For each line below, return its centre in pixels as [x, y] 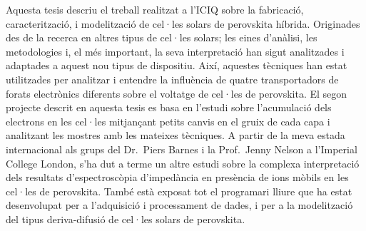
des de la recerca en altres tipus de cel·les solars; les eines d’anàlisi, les [162, 37]
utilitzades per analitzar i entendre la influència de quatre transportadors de [172, 79]
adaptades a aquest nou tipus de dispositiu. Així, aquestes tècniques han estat [177, 65]
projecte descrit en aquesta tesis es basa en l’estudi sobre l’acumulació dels [169, 107]
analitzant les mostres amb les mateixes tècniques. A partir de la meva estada [176, 135]
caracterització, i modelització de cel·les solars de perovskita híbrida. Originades [183, 23]
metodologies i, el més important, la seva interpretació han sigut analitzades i [175, 51]
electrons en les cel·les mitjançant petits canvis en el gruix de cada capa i [168, 121]
